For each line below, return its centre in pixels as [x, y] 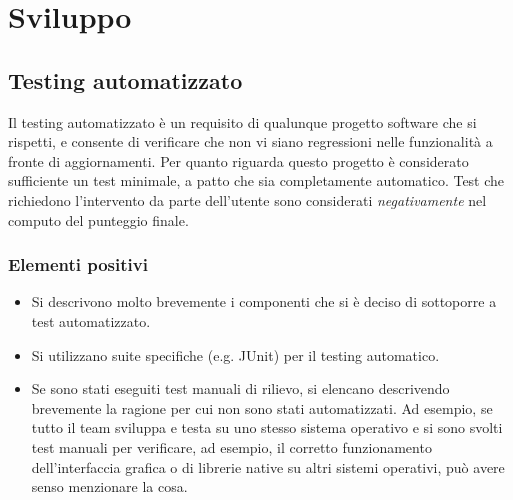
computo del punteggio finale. [98, 219]
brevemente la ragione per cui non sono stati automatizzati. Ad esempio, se [262, 407]
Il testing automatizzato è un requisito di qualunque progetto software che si [242, 121]
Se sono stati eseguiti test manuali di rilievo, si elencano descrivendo [240, 388]
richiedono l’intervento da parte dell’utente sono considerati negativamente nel [247, 199]
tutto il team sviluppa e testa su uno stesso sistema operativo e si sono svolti [267, 427]
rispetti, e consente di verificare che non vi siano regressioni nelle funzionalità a [250, 141]
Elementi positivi [78, 264]
